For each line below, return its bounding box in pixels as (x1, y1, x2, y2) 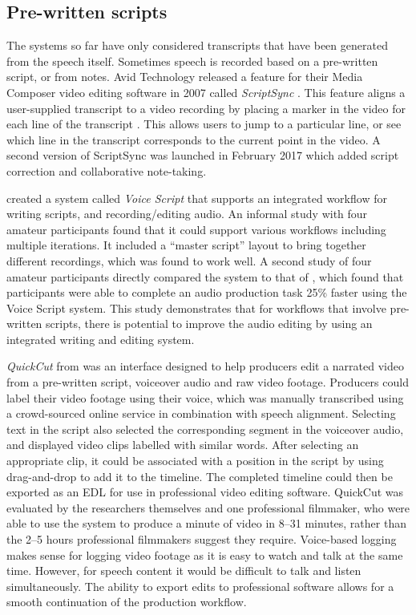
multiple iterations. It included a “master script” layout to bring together (6, 237, 366, 253)
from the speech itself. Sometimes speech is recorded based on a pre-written (6, 52, 378, 69)
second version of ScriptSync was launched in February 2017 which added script (6, 147, 399, 164)
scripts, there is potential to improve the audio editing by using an (46, 315, 373, 332)
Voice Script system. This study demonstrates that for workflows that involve (6, 299, 386, 316)
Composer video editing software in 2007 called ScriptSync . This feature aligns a (6, 83, 406, 100)
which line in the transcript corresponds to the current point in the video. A (6, 131, 381, 148)
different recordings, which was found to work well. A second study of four (6, 252, 372, 269)
